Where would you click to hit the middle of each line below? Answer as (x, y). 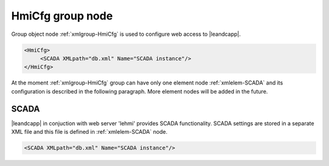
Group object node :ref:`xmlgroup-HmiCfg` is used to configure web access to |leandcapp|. (126, 34)
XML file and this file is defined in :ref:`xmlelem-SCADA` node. (89, 131)
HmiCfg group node (62, 16)
